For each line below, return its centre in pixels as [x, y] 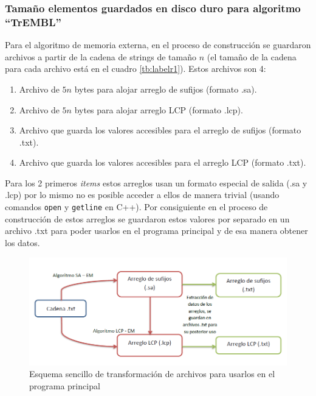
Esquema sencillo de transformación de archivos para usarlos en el [152, 374]
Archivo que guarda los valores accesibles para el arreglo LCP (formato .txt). [163, 162]
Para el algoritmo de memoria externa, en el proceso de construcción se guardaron [158, 45]
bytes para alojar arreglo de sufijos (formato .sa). [166, 89]
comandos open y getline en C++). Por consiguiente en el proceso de [136, 207]
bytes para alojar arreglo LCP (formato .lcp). [159, 109]
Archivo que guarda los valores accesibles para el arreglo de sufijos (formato [160, 130]
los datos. [22, 242]
